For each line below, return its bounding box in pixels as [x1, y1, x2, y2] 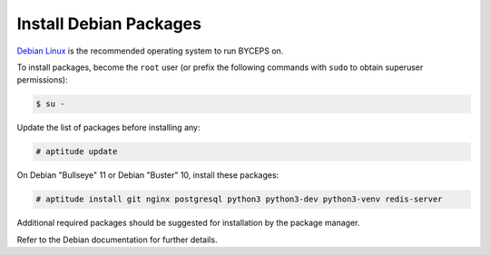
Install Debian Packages [16, 14, 201, 34]
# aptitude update [35, 146, 118, 157]
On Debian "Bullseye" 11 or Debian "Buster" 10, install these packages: [16, 170, 279, 181]
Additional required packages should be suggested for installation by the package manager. [16, 218, 360, 229]
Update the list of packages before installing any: [16, 123, 201, 133]
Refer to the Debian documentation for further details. [16, 234, 218, 245]
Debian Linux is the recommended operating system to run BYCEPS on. [16, 45, 284, 56]
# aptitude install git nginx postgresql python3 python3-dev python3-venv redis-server [35, 194, 444, 204]
